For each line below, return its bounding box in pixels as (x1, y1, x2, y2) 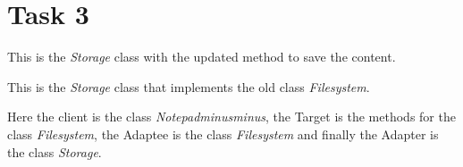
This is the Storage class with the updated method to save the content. (7, 47, 396, 66)
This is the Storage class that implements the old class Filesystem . (7, 77, 370, 96)
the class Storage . (7, 142, 102, 161)
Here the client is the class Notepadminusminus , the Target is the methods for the (7, 107, 456, 126)
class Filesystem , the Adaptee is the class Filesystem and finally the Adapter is (7, 124, 439, 143)
